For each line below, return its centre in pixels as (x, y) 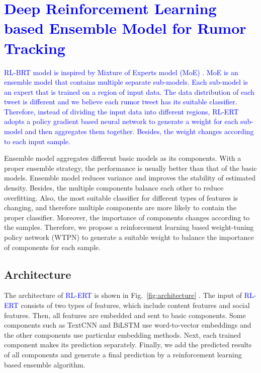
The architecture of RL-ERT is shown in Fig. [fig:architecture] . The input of (123, 295)
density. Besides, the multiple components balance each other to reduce (114, 188)
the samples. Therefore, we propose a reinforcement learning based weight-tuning (129, 227)
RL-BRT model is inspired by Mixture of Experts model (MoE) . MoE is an (121, 72)
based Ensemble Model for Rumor (125, 28)
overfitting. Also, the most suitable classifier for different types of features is (121, 197)
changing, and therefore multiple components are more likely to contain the (120, 207)
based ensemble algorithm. (45, 364)
